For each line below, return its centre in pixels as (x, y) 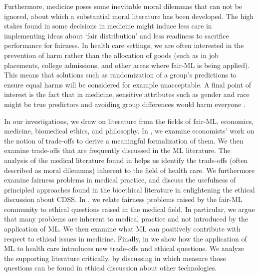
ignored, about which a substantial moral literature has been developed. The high (129, 16)
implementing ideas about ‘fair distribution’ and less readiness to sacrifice (117, 35)
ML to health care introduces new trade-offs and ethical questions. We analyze (124, 248)
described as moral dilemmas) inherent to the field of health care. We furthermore (129, 170)
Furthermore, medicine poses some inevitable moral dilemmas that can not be (123, 6)
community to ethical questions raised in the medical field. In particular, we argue (129, 209)
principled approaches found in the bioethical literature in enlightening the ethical (129, 189)
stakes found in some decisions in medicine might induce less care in (108, 26)
